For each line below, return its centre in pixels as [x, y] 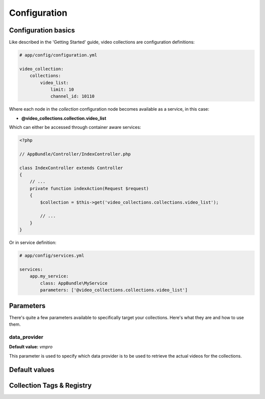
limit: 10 [62, 89]
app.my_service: [49, 276]
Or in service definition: [33, 243]
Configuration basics [42, 30]
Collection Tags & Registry [50, 385]
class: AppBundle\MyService [74, 283]
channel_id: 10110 [73, 96]
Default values [32, 370]
